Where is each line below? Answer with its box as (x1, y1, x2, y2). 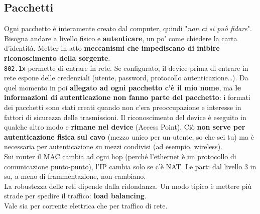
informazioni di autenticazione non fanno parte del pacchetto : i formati (4, 92, 250, 102)
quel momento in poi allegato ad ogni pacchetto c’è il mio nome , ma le (4, 82, 241, 92)
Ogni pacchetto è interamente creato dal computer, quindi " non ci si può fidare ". (4, 23, 252, 34)
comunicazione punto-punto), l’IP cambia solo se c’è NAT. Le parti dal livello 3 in (4, 161, 256, 171)
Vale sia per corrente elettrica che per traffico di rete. (4, 200, 168, 210)
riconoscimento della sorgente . (4, 52, 110, 63)
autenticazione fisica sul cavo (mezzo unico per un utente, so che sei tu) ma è (4, 131, 254, 142)
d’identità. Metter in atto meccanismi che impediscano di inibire (4, 43, 220, 53)
